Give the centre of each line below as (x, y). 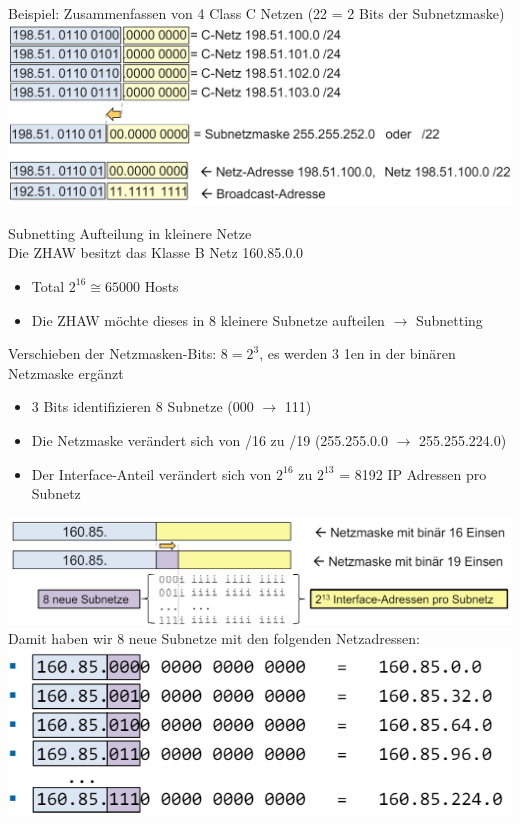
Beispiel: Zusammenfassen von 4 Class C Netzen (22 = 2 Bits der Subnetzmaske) (256, 13)
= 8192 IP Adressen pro (413, 473)
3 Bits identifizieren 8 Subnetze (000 (142, 406)
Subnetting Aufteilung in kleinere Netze (130, 232)
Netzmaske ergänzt (66, 372)
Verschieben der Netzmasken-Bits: (112, 353)
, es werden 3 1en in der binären (357, 353)
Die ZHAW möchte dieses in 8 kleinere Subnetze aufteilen (208, 319)
